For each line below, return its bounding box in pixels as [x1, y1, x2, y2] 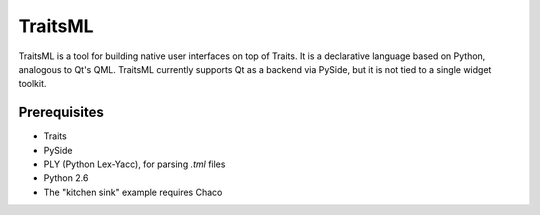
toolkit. [18, 78, 47, 90]
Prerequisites [18, 104, 104, 121]
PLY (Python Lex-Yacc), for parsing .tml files [43, 158, 226, 170]
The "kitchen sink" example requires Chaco [43, 186, 223, 198]
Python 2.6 [43, 172, 89, 184]
